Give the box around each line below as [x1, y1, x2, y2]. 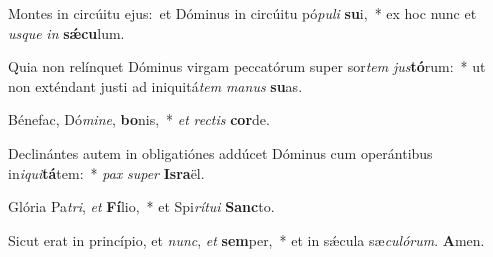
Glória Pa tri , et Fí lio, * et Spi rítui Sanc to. [8, 196, 275, 217]
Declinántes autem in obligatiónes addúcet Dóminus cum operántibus [8, 142, 433, 163]
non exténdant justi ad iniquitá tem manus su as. [8, 75, 303, 96]
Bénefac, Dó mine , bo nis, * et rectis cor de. [8, 109, 270, 130]
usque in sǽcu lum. [8, 22, 125, 43]
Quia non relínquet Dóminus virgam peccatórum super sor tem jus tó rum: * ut [8, 56, 486, 77]
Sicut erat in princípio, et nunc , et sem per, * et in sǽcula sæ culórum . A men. [8, 229, 485, 250]
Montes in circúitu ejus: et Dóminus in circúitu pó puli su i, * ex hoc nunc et [8, 3, 477, 23]
